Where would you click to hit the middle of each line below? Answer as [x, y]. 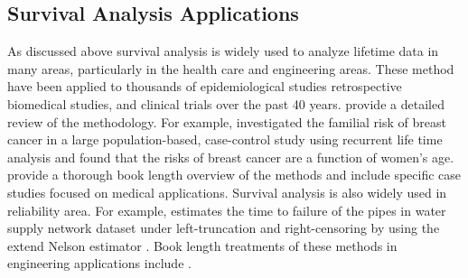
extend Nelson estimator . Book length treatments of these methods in [202, 245]
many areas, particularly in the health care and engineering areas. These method [231, 68]
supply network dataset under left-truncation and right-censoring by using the [224, 228]
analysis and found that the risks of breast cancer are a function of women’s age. [231, 157]
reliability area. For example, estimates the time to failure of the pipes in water [227, 210]
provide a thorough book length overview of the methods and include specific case [234, 175]
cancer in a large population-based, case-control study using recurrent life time [225, 139]
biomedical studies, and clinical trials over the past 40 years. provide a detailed [226, 103]
